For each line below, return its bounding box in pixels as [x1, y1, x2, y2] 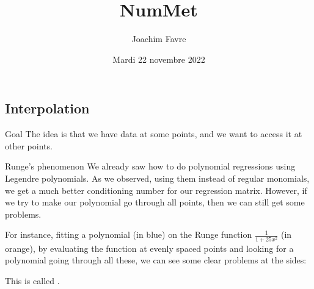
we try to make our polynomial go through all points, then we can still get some [5, 196, 305, 209]
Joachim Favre [131, 32, 186, 45]
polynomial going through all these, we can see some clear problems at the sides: [5, 254, 307, 266]
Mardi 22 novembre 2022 [112, 52, 205, 65]
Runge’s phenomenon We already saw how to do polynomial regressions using [5, 160, 296, 173]
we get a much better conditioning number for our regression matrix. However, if [5, 184, 307, 196]
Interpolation [5, 99, 90, 118]
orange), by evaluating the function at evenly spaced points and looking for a [5, 241, 294, 254]
